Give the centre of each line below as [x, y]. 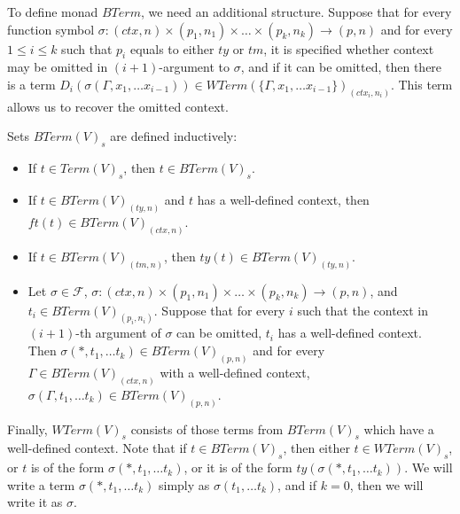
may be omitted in [58, 67]
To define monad [53, 12]
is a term [31, 84]
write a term [41, 484]
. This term [421, 84]
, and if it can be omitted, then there [341, 67]
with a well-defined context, [235, 372]
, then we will [386, 484]
